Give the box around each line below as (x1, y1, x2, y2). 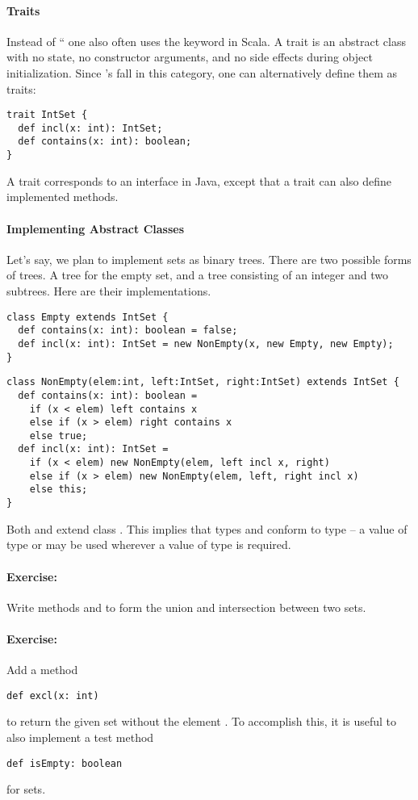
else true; (29, 429, 88, 442)
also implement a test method (6, 728, 154, 745)
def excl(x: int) (6, 689, 99, 702)
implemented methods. (6, 188, 119, 205)
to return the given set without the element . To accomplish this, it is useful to (6, 713, 397, 730)
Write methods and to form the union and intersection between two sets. (6, 598, 366, 615)
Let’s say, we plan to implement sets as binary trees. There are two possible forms (6, 250, 412, 267)
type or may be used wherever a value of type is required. (6, 536, 291, 553)
